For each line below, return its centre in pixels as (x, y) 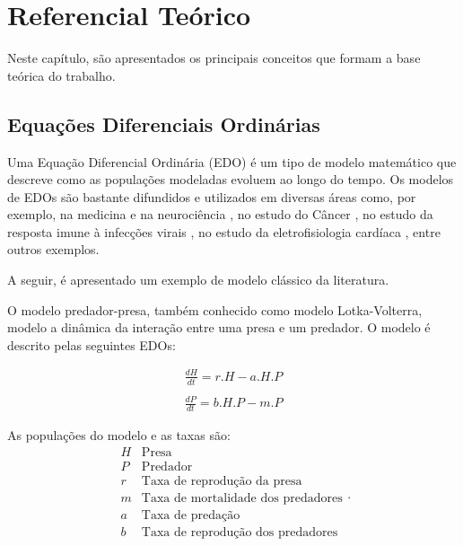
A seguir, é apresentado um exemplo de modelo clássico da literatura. (198, 280)
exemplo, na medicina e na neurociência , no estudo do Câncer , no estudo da (220, 214)
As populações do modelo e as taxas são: (119, 435)
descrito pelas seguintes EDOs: (92, 344)
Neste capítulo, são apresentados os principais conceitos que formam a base (214, 58)
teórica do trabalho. (61, 75)
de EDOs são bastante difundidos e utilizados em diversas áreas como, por (212, 196)
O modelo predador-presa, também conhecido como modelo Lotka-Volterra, (215, 309)
